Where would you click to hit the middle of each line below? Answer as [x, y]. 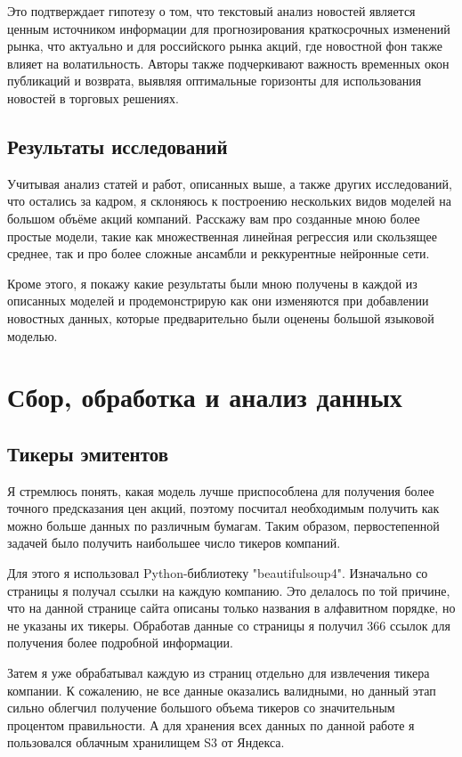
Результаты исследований [118, 146]
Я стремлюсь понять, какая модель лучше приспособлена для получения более [221, 490]
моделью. [32, 335]
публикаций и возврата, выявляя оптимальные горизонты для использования [215, 81]
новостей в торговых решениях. [93, 98]
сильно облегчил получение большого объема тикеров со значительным [201, 708]
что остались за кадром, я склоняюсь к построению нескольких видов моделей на [229, 201]
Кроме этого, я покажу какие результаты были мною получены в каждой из [212, 283]
